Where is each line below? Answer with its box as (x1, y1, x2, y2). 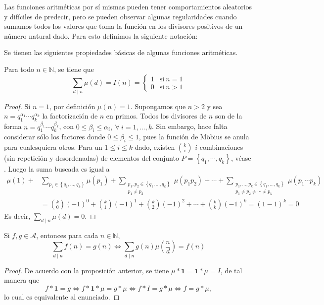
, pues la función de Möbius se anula (139, 131, 249, 142)
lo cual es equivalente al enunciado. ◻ (4, 291, 120, 302)
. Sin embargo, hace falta (151, 121, 228, 131)
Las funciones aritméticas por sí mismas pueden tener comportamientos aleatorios (4, 1, 252, 11)
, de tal (220, 265, 242, 275)
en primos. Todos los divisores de (106, 111, 207, 121)
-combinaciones (197, 142, 243, 152)
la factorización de (42, 111, 98, 121)
